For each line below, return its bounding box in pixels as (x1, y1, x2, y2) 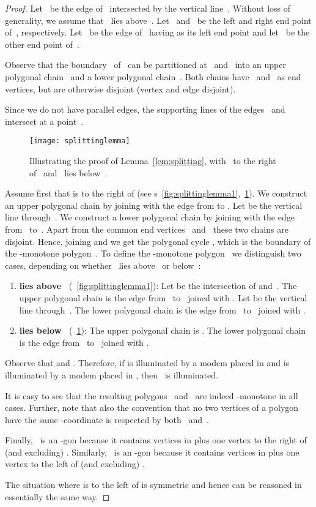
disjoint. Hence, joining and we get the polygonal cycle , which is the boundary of (5, 235, 311, 247)
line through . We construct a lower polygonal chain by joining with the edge (5, 211, 295, 223)
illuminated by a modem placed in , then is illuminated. (5, 368, 218, 381)
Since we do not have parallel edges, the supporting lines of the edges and (5, 103, 285, 116)
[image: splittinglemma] (29, 137, 130, 146)
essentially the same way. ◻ (5, 490, 110, 503)
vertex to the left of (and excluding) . (5, 457, 145, 470)
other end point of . (5, 37, 79, 50)
